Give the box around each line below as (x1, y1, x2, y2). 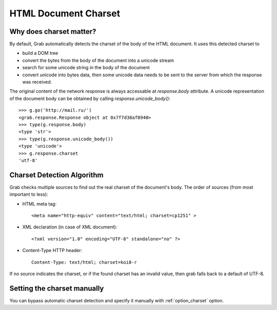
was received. (22, 79, 52, 85)
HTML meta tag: (22, 200, 56, 207)
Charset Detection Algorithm (9, 171, 104, 179)
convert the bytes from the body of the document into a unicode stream (22, 57, 174, 64)
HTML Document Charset (9, 8, 121, 19)
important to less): (9, 191, 48, 197)
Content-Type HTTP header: (22, 247, 83, 254)
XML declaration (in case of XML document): (22, 224, 117, 230)
